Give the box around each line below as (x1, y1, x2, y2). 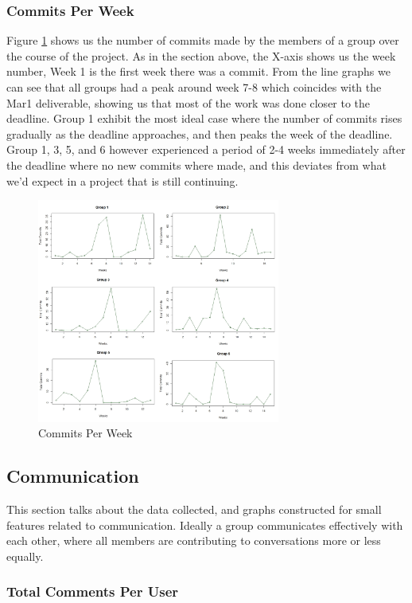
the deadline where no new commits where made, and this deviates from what (6, 156, 387, 173)
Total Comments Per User (6, 581, 179, 601)
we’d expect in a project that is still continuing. (6, 172, 239, 189)
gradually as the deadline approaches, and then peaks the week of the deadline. (6, 125, 393, 142)
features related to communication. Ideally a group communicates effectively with (6, 516, 403, 533)
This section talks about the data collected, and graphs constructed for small (6, 500, 382, 517)
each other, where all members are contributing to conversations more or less (6, 532, 381, 549)
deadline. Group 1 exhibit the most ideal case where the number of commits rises (6, 110, 402, 127)
